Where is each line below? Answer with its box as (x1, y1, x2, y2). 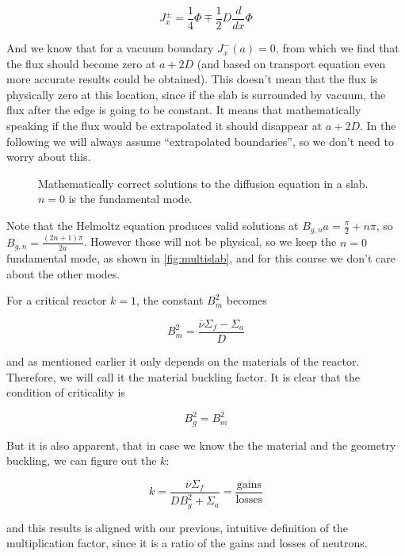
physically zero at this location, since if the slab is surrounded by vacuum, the (6, 86, 386, 102)
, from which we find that (275, 40, 399, 56)
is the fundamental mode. (68, 190, 193, 207)
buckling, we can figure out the (6, 452, 157, 469)
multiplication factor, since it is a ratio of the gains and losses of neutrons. (6, 535, 368, 551)
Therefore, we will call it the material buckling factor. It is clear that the (6, 368, 360, 385)
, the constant (136, 292, 204, 309)
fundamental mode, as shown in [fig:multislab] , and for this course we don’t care (6, 250, 395, 266)
